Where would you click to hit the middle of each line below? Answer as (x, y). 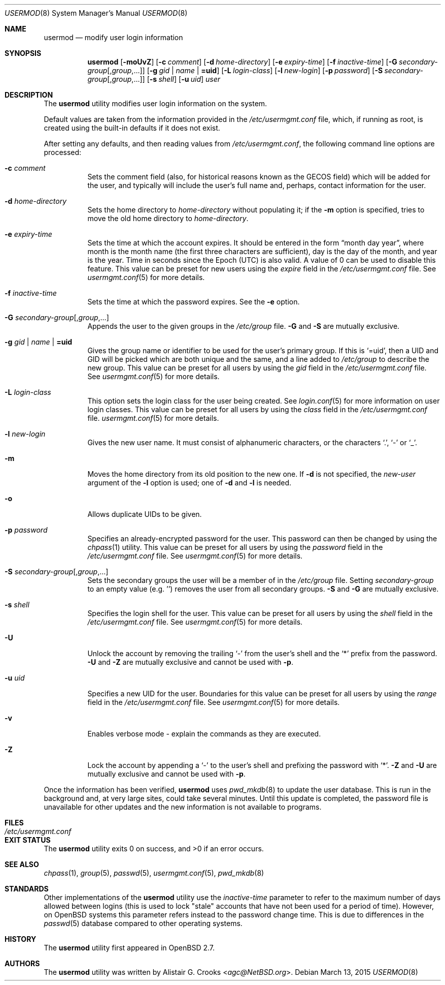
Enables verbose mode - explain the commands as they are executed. (204, 734)
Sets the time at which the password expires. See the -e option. (194, 302)
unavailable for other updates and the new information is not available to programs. (183, 807)
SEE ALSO (22, 864)
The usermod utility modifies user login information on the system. (156, 103)
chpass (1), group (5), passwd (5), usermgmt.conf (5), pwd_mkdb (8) (154, 873)
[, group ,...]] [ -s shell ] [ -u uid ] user (164, 79)
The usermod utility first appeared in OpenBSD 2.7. (129, 948)
